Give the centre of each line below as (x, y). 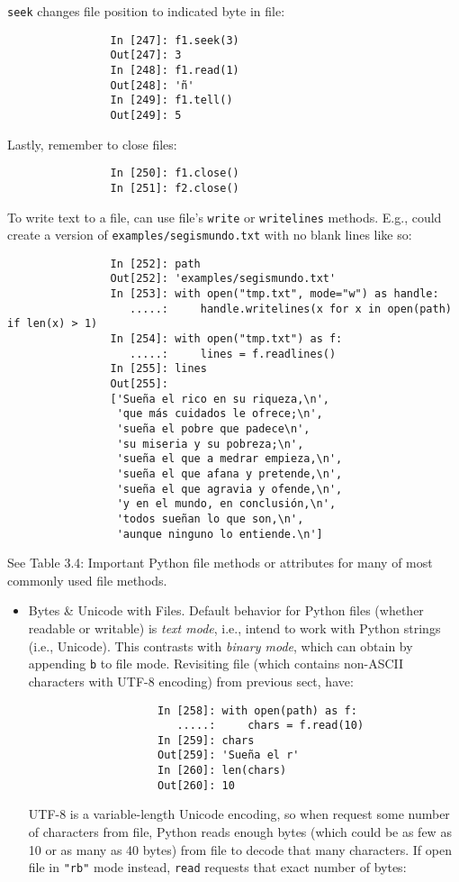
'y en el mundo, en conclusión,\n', (226, 504)
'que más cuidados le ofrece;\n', (220, 414)
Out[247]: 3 (146, 55)
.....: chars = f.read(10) (270, 726)
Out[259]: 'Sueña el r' (228, 755)
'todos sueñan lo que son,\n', (210, 518)
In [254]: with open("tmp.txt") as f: (226, 339)
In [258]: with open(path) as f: (257, 710)
